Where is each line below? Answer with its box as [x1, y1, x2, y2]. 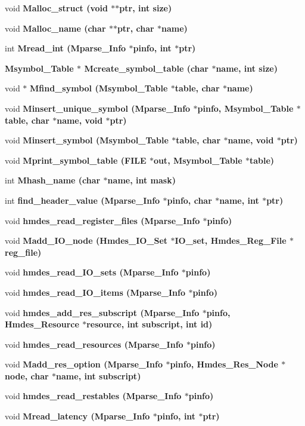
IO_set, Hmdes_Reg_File [175, 234, 287, 247]
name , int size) [216, 62, 278, 74]
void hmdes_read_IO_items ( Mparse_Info [5, 286, 185, 298]
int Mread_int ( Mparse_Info [5, 42, 126, 54]
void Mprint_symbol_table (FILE [5, 154, 147, 166]
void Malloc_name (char [5, 22, 106, 34]
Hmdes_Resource [5, 318, 79, 330]
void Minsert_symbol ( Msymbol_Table [5, 134, 169, 146]
